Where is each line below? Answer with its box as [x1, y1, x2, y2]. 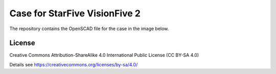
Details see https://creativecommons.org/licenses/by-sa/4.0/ [9, 61, 138, 67]
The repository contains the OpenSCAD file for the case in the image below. [9, 26, 169, 32]
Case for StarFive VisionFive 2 [9, 8, 141, 19]
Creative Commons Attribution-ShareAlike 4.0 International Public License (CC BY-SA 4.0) [9, 52, 199, 58]
